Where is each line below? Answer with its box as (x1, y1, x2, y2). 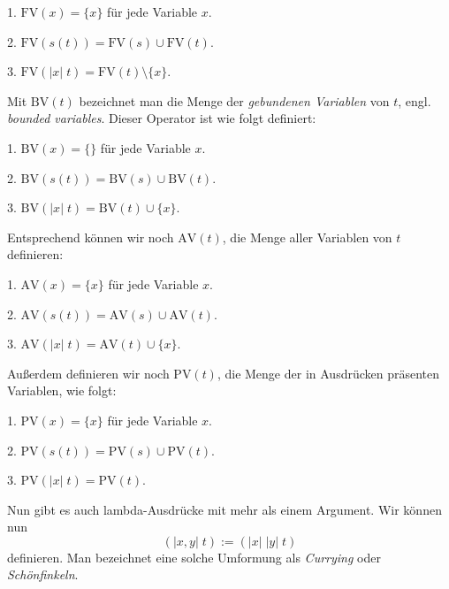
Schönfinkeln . (7, 565, 79, 584)
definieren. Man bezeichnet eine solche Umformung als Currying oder (7, 547, 381, 566)
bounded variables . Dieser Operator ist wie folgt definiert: (7, 109, 316, 127)
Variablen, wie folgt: (7, 381, 117, 400)
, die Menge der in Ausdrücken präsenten (217, 363, 440, 382)
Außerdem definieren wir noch (7, 363, 170, 382)
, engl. (398, 91, 431, 110)
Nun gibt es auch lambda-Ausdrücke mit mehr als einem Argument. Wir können (7, 500, 442, 518)
